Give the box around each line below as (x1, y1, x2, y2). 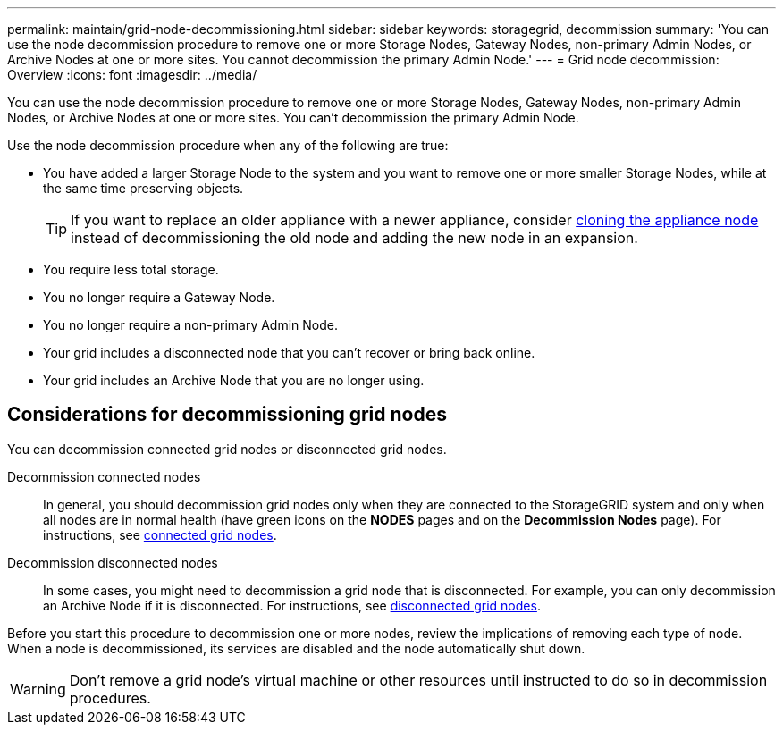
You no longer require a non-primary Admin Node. (43, 317, 339, 332)
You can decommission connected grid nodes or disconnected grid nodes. (7, 441, 447, 457)
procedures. (69, 688, 151, 707)
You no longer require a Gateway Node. (43, 290, 275, 305)
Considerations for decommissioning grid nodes (7, 403, 447, 426)
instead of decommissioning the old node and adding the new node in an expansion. (71, 229, 638, 247)
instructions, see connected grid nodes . (43, 526, 277, 543)
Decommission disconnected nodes (7, 554, 218, 570)
